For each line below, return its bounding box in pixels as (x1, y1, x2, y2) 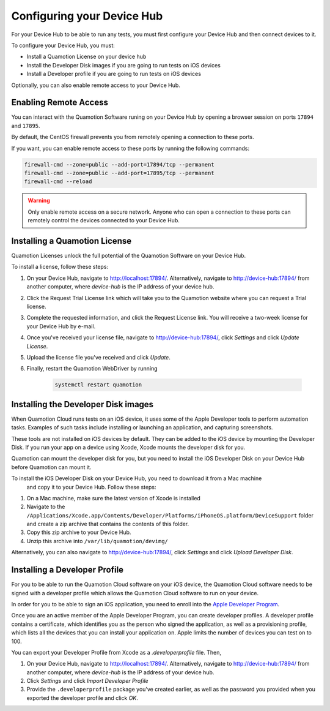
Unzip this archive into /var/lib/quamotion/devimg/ (26, 537, 168, 544)
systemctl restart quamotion (54, 382, 142, 388)
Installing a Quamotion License (11, 236, 131, 246)
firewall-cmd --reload (24, 178, 92, 185)
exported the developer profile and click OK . (26, 694, 139, 701)
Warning (28, 197, 50, 205)
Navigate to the (26, 503, 65, 511)
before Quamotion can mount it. (11, 463, 92, 471)
